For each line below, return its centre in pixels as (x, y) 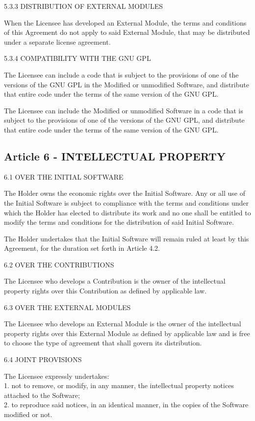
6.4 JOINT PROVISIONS (43, 359)
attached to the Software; (42, 395)
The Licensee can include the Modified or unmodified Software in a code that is (124, 110)
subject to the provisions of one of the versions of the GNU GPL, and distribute (124, 120)
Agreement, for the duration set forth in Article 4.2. (82, 248)
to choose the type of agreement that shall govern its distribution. (103, 343)
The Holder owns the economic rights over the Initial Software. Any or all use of (125, 193)
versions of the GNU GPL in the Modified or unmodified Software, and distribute (127, 84)
